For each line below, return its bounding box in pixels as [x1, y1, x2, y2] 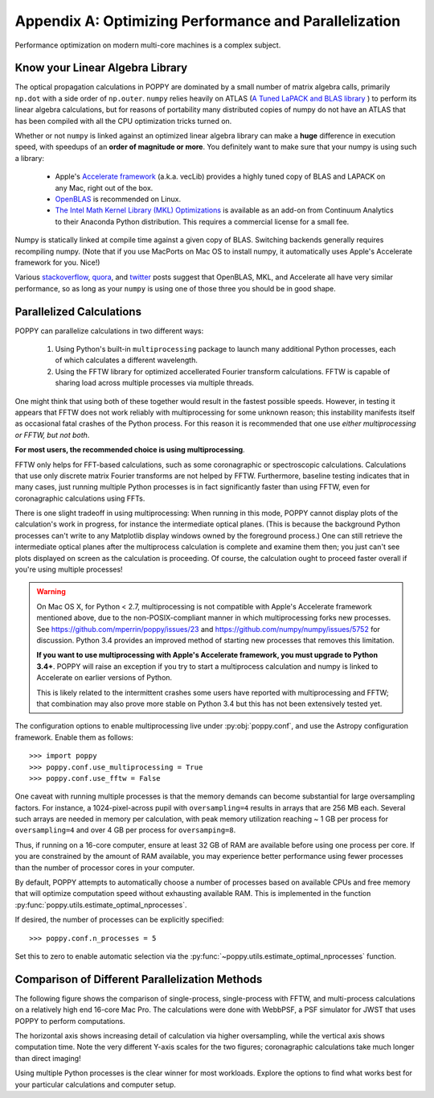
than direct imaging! [14, 1053, 81, 1063]
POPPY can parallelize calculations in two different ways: [14, 326, 204, 336]
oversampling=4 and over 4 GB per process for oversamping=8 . [14, 825, 236, 835]
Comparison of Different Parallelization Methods [14, 972, 263, 986]
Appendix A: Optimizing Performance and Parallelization [14, 12, 401, 30]
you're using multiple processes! [14, 564, 124, 575]
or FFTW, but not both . [14, 430, 90, 440]
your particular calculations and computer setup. [14, 1079, 177, 1089]
